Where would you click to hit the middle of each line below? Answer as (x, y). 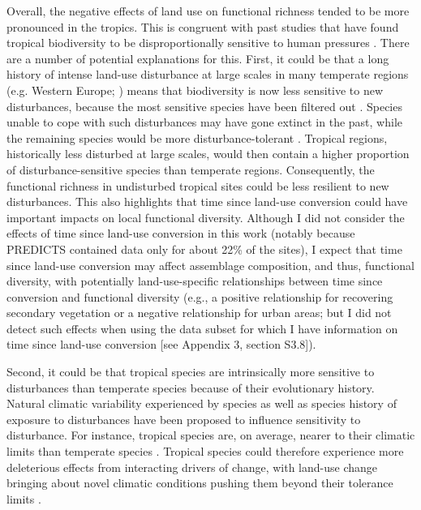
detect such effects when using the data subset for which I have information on (202, 328)
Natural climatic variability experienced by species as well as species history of (202, 403)
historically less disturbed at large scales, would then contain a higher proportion (208, 154)
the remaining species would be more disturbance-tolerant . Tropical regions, (197, 137)
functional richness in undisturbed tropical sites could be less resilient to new (198, 185)
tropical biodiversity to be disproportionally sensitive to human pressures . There (208, 43)
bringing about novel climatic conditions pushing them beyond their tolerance (200, 483)
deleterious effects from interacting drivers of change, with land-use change (192, 467)
